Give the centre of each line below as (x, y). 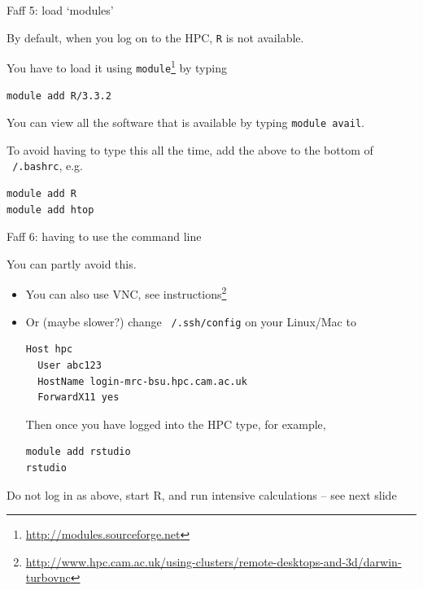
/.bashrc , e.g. (48, 166)
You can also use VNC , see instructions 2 (126, 293)
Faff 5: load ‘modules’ (60, 10)
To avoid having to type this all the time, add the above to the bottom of (190, 149)
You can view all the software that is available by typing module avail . (185, 122)
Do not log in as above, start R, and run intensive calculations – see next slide (202, 494)
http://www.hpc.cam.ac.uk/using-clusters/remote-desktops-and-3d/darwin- (214, 561)
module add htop (50, 210)
